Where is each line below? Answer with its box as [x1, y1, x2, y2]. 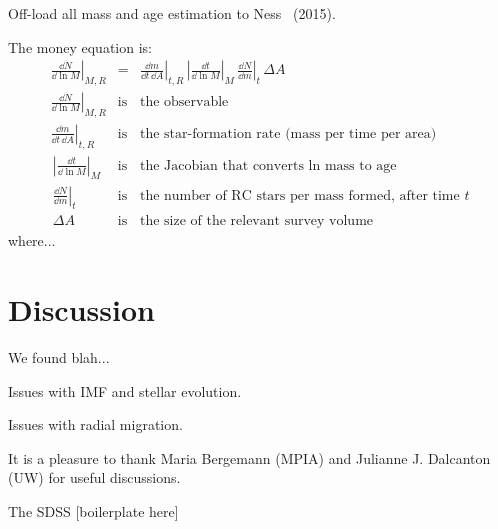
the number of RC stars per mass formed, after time [139, 188, 460, 203]
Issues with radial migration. [8, 414, 183, 435]
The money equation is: [8, 36, 152, 57]
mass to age [324, 158, 397, 173]
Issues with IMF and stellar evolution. [8, 380, 242, 401]
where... [8, 230, 56, 251]
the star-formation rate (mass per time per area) [139, 126, 437, 141]
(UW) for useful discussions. [8, 467, 181, 488]
